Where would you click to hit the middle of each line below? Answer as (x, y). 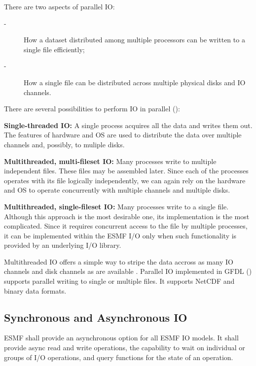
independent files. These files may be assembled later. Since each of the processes (126, 171)
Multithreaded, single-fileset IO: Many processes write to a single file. (116, 206)
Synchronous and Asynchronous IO (96, 317)
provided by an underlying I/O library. (63, 245)
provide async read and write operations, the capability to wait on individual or (125, 348)
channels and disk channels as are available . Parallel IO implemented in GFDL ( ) (128, 271)
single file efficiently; (54, 49)
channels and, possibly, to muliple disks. (64, 144)
